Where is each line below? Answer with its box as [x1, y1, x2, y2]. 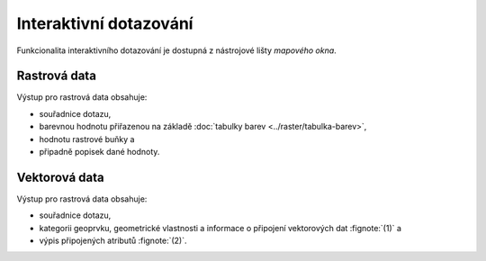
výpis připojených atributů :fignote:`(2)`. [39, 235, 187, 247]
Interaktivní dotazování [16, 13, 193, 33]
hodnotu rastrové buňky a [39, 133, 135, 144]
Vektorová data [16, 169, 104, 184]
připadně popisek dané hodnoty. [39, 147, 160, 157]
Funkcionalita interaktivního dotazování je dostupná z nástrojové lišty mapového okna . [16, 45, 337, 56]
